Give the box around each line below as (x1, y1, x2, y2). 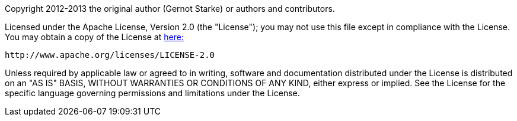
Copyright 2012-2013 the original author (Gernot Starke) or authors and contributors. (5, 4, 335, 14)
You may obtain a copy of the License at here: (5, 32, 184, 42)
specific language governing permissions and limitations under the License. (5, 88, 300, 98)
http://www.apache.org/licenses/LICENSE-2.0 (5, 50, 215, 60)
